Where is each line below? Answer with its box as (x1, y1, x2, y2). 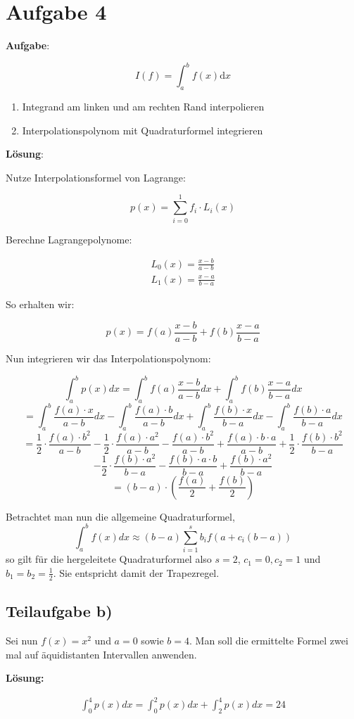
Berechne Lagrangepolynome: (6, 231, 132, 246)
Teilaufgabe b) (6, 600, 113, 622)
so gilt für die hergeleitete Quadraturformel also (6, 552, 212, 566)
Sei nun (6, 632, 38, 647)
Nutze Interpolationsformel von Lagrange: (6, 170, 186, 184)
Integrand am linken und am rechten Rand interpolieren (22, 99, 265, 114)
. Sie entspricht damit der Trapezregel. (53, 565, 220, 580)
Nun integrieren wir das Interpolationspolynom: (6, 351, 211, 365)
